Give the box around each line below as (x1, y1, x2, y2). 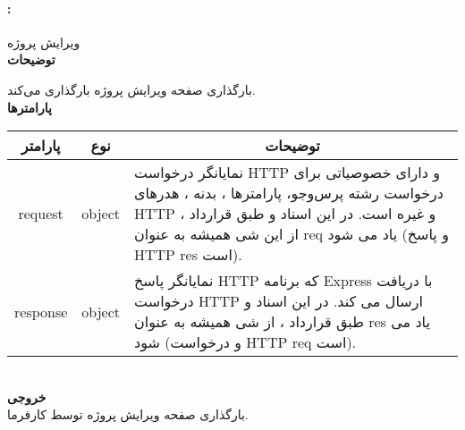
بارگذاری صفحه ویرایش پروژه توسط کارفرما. (7, 405, 249, 424)
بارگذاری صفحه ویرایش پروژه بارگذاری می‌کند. (7, 80, 256, 98)
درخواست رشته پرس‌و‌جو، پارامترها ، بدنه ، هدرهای (134, 182, 444, 204)
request (18, 203, 63, 224)
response (14, 300, 68, 322)
